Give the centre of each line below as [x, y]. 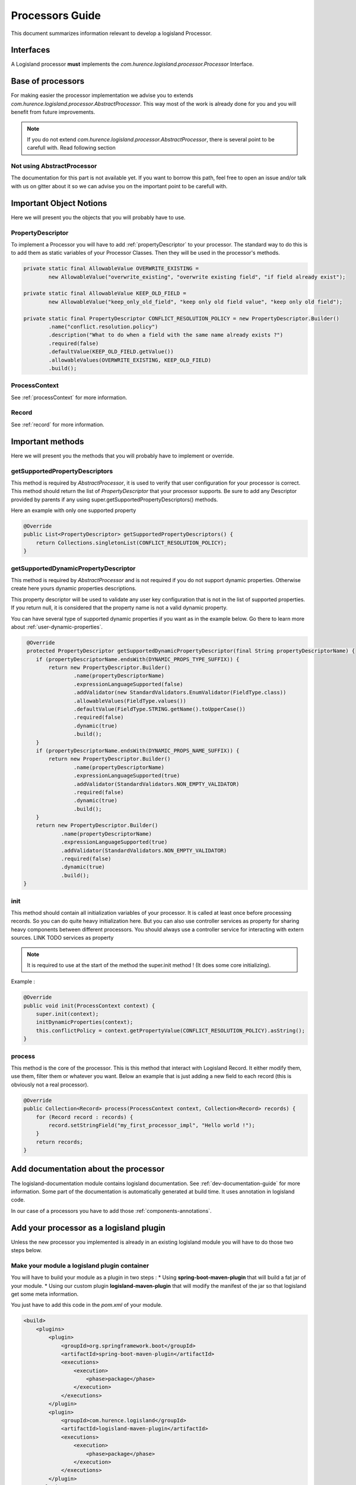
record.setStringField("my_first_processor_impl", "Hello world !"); [152, 1125]
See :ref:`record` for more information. [58, 424]
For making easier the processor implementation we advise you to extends [102, 96]
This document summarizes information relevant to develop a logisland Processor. [111, 33]
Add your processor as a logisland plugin [88, 1228]
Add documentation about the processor [88, 1169]
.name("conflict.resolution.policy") [103, 327]
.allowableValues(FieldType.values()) [130, 701]
